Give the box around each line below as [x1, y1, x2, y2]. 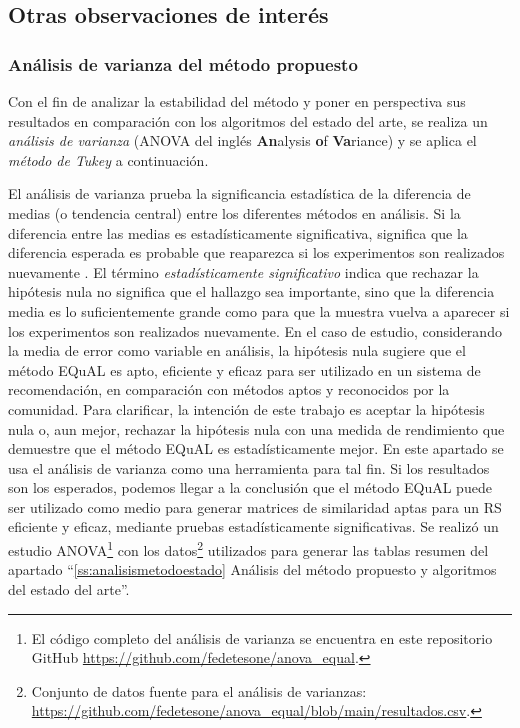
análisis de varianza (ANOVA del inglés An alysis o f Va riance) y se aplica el [8, 130, 477, 151]
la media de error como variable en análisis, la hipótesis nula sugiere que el [8, 340, 466, 361]
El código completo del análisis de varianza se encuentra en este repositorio [31, 627, 493, 648]
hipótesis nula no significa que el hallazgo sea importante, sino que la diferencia [8, 281, 495, 302]
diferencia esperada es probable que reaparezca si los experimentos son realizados [8, 242, 505, 263]
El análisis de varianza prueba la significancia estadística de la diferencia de [8, 183, 471, 204]
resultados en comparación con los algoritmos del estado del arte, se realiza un [8, 110, 488, 131]
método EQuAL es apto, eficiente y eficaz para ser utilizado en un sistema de [8, 359, 481, 380]
